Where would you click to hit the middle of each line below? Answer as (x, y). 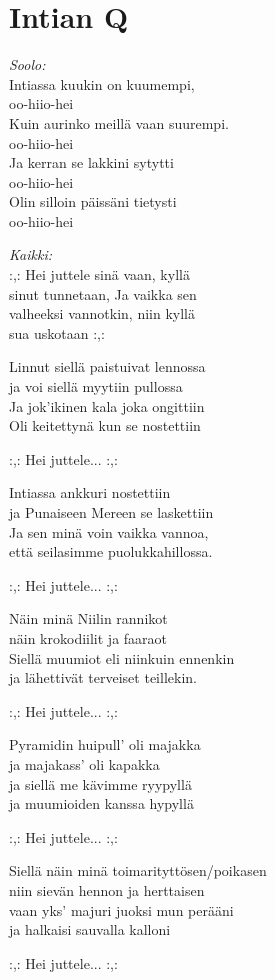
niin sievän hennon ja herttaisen (107, 889)
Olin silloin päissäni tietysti (93, 201)
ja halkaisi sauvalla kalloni (90, 929)
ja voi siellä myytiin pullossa (96, 386)
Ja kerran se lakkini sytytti (91, 162)
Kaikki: (30, 254)
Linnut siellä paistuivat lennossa (107, 366)
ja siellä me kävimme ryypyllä (100, 783)
